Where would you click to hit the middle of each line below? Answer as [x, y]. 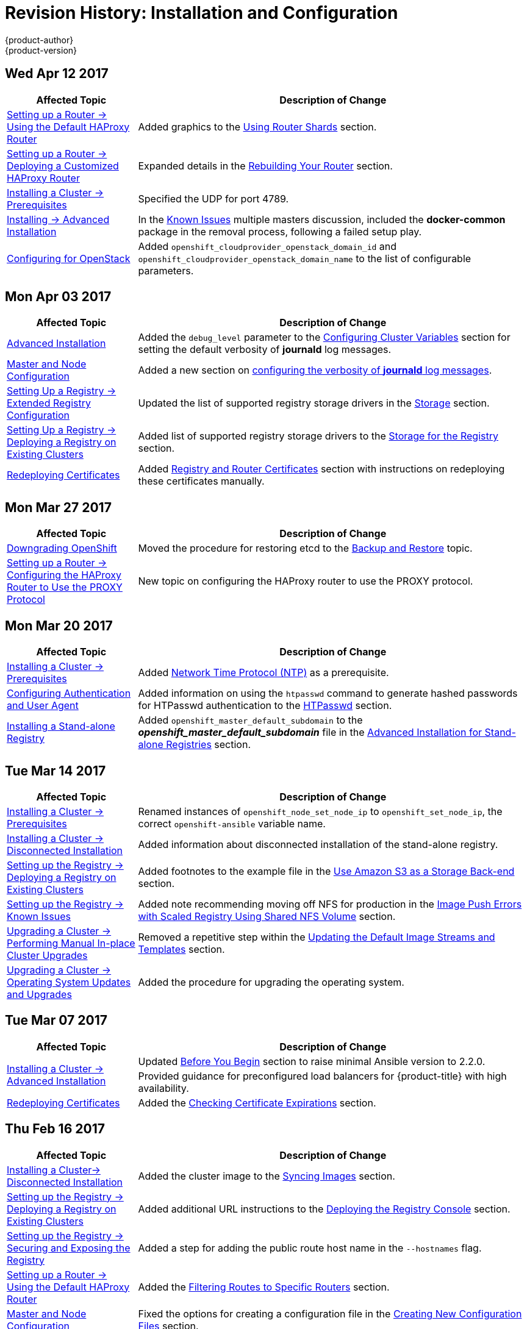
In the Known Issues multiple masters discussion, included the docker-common [322, 219]
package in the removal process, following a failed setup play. [280, 231]
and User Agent [43, 706]
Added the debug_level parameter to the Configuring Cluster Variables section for [324, 337]
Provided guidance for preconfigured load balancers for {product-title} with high [322, 1076]
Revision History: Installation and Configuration [202, 13]
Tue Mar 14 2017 [56, 771]
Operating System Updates [69, 982]
